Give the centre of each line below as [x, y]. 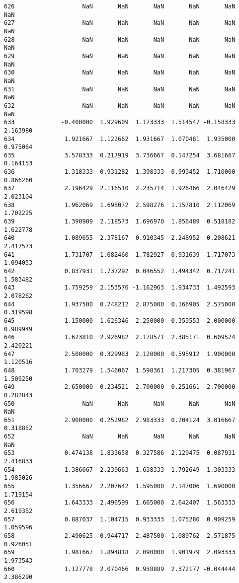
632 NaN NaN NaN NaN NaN [120, 106]
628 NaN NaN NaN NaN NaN [120, 39]
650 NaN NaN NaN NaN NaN [120, 403]
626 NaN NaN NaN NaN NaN [120, 6]
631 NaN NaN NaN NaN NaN [120, 89]
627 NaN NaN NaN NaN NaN [120, 23]
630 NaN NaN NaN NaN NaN [120, 73]
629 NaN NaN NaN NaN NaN [120, 56]
